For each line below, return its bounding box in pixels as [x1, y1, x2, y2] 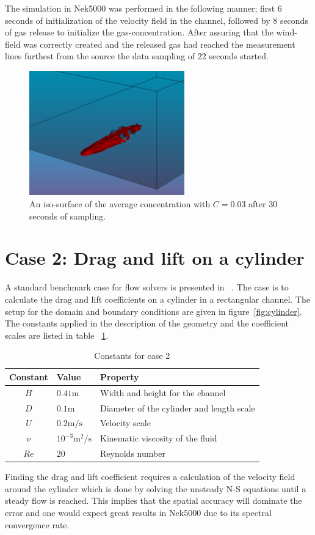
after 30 [248, 197, 278, 210]
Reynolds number [100, 447, 165, 460]
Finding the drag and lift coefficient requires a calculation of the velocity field [5, 470, 295, 483]
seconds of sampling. [29, 209, 106, 222]
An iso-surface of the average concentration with [29, 197, 211, 210]
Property [100, 370, 139, 383]
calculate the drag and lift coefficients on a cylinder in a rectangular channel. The [5, 292, 310, 305]
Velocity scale [100, 416, 151, 429]
